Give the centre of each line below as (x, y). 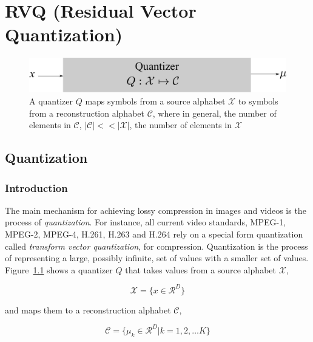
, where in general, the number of (214, 113)
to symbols (258, 101)
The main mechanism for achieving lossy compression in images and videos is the (156, 210)
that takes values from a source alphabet (200, 269)
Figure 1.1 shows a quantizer (59, 269)
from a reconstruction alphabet (87, 113)
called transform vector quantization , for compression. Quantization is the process (156, 246)
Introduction (36, 187)
